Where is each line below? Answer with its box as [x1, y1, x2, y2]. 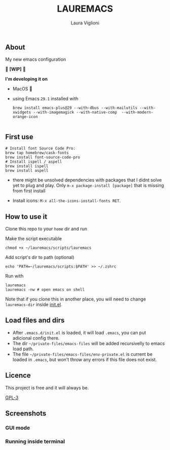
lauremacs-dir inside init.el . [5, 301, 62, 307]
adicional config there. [12, 335, 60, 341]
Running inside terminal [5, 438, 65, 445]
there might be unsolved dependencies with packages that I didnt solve [12, 177, 162, 183]
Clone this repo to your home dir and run [5, 226, 88, 232]
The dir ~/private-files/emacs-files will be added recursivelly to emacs [12, 340, 165, 346]
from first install [12, 188, 46, 194]
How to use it [5, 212, 48, 221]
